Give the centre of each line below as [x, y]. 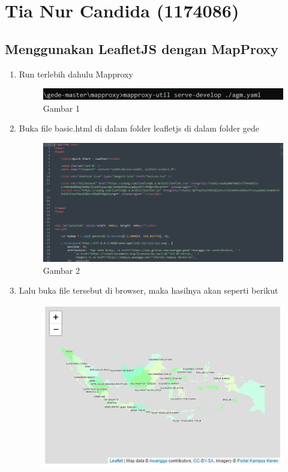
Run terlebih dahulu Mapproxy [76, 74]
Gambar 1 [61, 108]
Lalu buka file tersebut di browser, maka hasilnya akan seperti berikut [148, 290]
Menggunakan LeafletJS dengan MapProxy [142, 48]
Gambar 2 [61, 270]
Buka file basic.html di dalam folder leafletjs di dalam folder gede [139, 128]
